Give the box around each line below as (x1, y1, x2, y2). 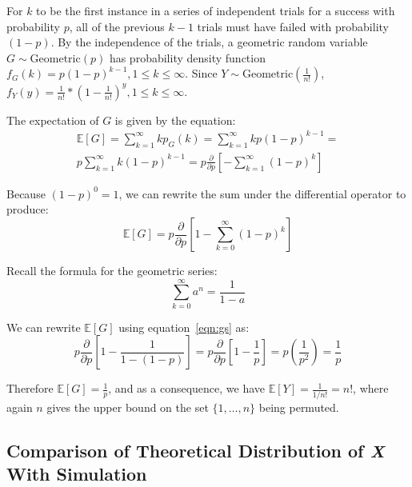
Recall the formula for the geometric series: (6, 262, 218, 279)
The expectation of (6, 111, 99, 128)
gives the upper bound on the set (46, 398, 209, 415)
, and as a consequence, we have (108, 380, 266, 397)
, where (353, 380, 389, 397)
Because (6, 185, 46, 202)
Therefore (6, 380, 54, 397)
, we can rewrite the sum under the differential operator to (118, 185, 406, 202)
